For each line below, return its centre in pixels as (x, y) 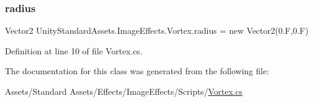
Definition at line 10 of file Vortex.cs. (74, 50)
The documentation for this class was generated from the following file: (137, 71)
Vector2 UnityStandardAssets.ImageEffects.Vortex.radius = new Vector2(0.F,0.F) (157, 30)
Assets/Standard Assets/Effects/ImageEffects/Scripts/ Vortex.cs (124, 91)
